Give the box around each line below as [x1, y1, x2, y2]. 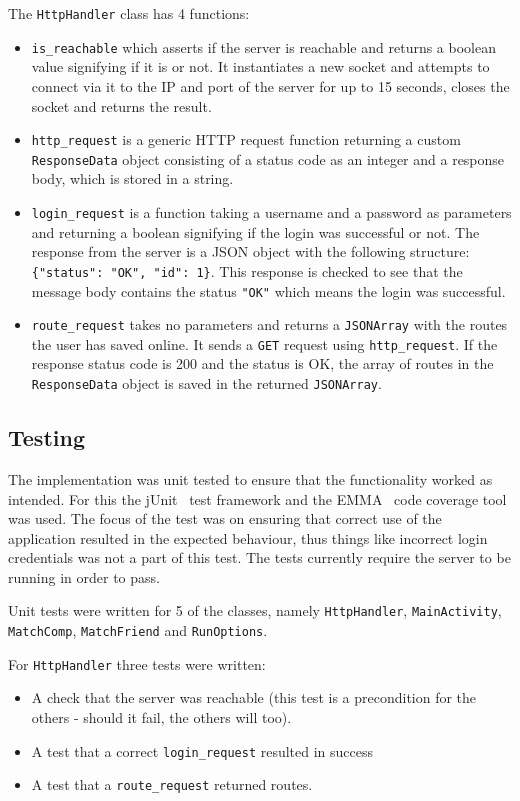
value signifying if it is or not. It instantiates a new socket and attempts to [31, 56, 490, 77]
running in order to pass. [8, 566, 160, 587]
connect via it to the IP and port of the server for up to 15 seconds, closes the [31, 75, 510, 96]
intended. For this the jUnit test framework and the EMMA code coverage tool [8, 488, 507, 509]
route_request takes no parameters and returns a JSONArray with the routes [31, 314, 508, 335]
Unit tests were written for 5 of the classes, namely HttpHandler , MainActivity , [8, 600, 502, 621]
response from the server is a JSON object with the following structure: [31, 241, 470, 262]
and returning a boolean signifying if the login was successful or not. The [31, 221, 480, 242]
